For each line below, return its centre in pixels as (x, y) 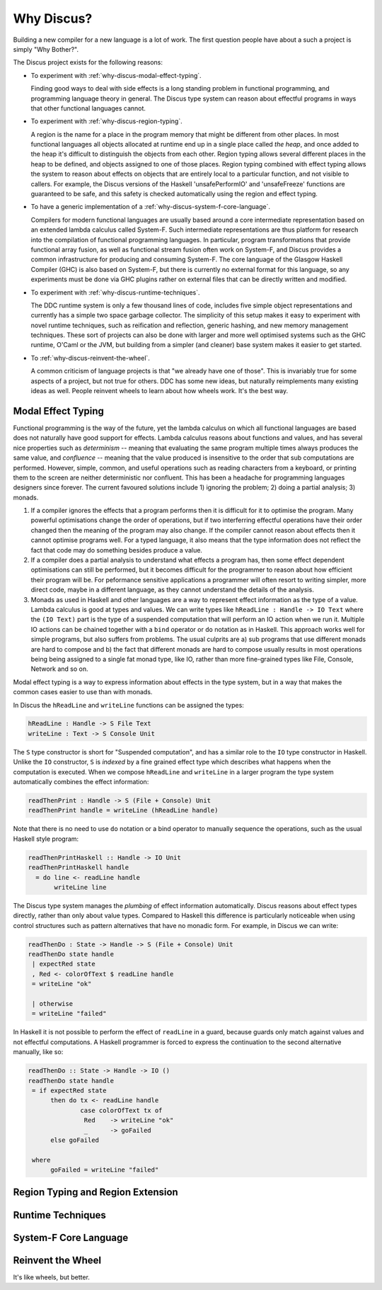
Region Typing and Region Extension (95, 1193)
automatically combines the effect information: (81, 782)
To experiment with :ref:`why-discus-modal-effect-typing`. (116, 75)
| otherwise (53, 1004)
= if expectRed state (69, 1090)
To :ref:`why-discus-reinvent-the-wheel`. (90, 358)
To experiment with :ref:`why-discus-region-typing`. (107, 121)
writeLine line (80, 887)
